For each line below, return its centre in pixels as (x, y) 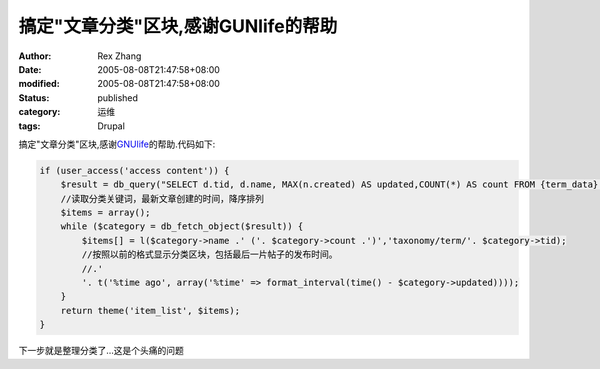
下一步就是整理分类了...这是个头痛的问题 (101, 351)
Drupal (111, 126)
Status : (34, 97)
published (118, 97)
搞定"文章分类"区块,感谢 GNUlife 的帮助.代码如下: (117, 144)
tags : (29, 126)
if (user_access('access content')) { (134, 170)
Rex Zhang (119, 56)
